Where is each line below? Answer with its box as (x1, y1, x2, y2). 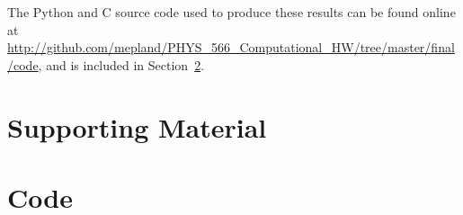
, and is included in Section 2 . (38, 55, 205, 74)
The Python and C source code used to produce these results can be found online (7, 3, 456, 21)
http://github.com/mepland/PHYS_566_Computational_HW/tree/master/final (7, 38, 455, 57)
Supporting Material (7, 108, 267, 145)
